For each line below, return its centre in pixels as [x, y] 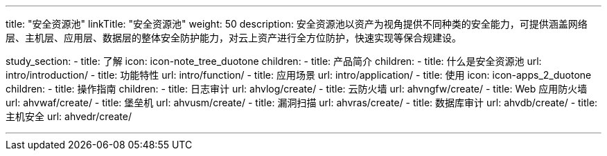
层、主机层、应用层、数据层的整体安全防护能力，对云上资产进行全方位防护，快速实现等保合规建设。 [234, 38]
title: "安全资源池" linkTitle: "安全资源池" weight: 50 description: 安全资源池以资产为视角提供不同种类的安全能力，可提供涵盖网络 [297, 24]
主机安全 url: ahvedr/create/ [69, 116]
